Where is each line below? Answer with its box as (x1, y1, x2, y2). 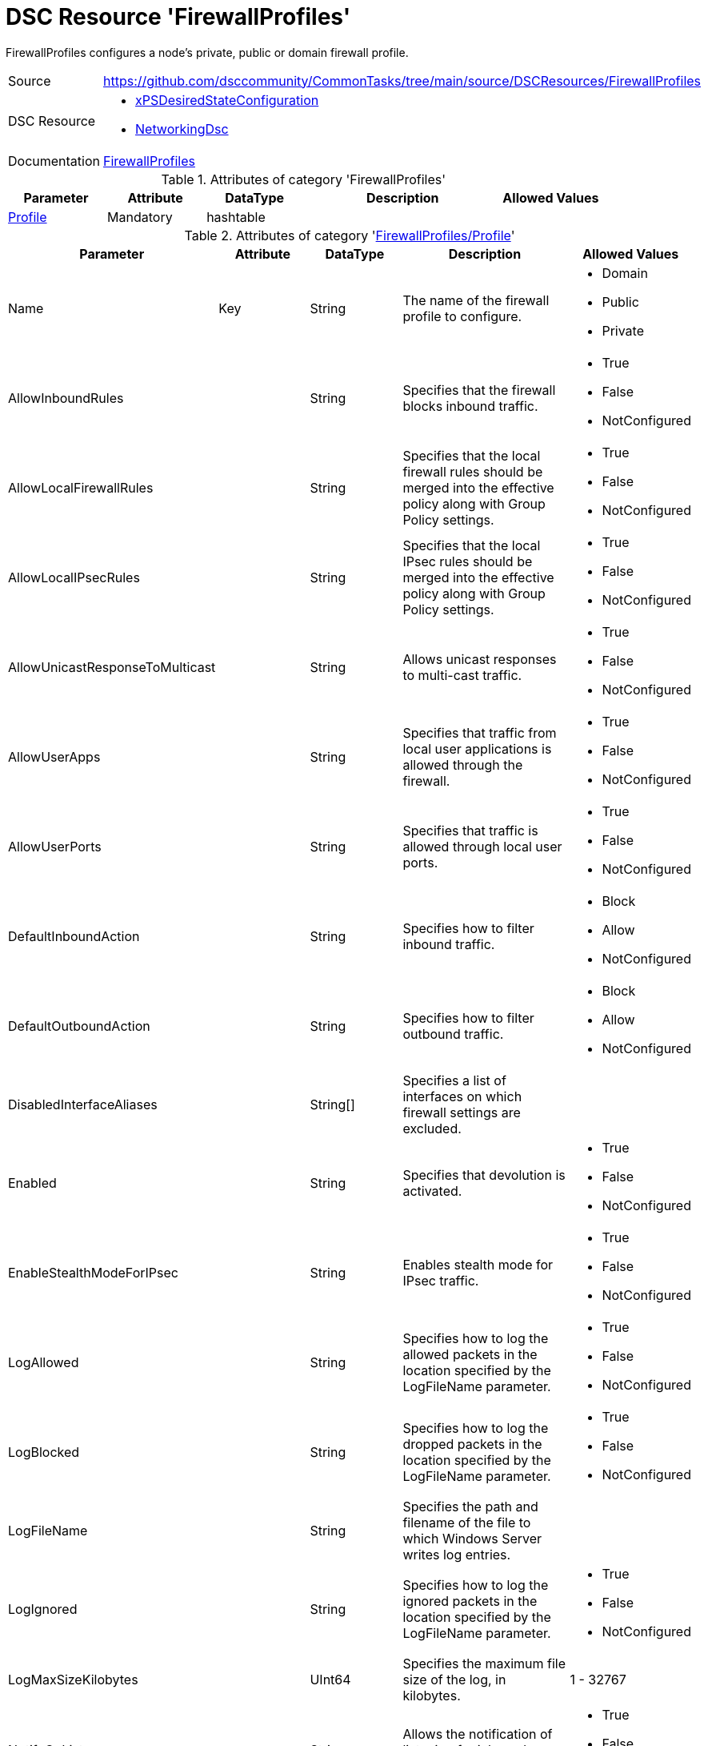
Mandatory (107, 208, 173, 225)
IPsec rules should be (402, 553, 533, 569)
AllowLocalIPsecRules (8, 569, 140, 585)
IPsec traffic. (402, 1272, 479, 1289)
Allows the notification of (402, 1725, 553, 1742)
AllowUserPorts (8, 838, 102, 855)
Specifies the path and (402, 1498, 538, 1515)
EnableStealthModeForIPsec (8, 1264, 178, 1281)
